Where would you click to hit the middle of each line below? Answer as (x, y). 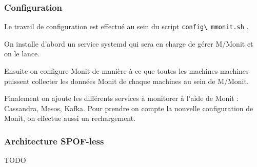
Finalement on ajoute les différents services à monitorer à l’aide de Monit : (122, 98)
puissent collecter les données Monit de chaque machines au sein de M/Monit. (126, 81)
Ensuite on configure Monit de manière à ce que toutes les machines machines (126, 71)
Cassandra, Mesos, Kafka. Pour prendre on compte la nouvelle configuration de (129, 108)
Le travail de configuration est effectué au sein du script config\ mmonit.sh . (126, 26)
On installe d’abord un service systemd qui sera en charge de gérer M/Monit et (129, 43)
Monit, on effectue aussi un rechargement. (70, 118)
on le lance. (22, 54)
